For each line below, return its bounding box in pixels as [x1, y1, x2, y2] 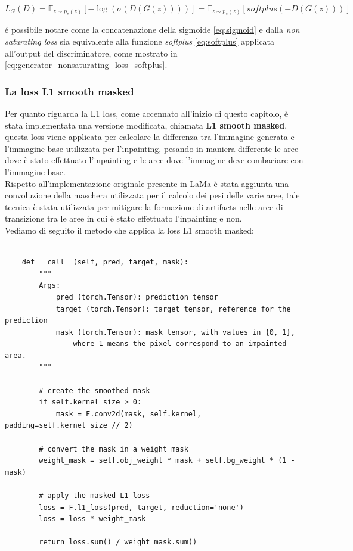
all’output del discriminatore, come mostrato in [5, 46, 178, 59]
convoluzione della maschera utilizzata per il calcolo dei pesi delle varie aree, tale [5, 189, 300, 201]
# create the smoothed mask [39, 386, 150, 395]
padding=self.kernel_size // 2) [5, 421, 133, 430]
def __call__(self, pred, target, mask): [21, 258, 188, 267]
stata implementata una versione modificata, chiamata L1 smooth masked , [5, 119, 287, 131]
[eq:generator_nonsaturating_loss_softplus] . [5, 58, 168, 71]
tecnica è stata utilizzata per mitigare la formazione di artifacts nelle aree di [5, 200, 283, 213]
